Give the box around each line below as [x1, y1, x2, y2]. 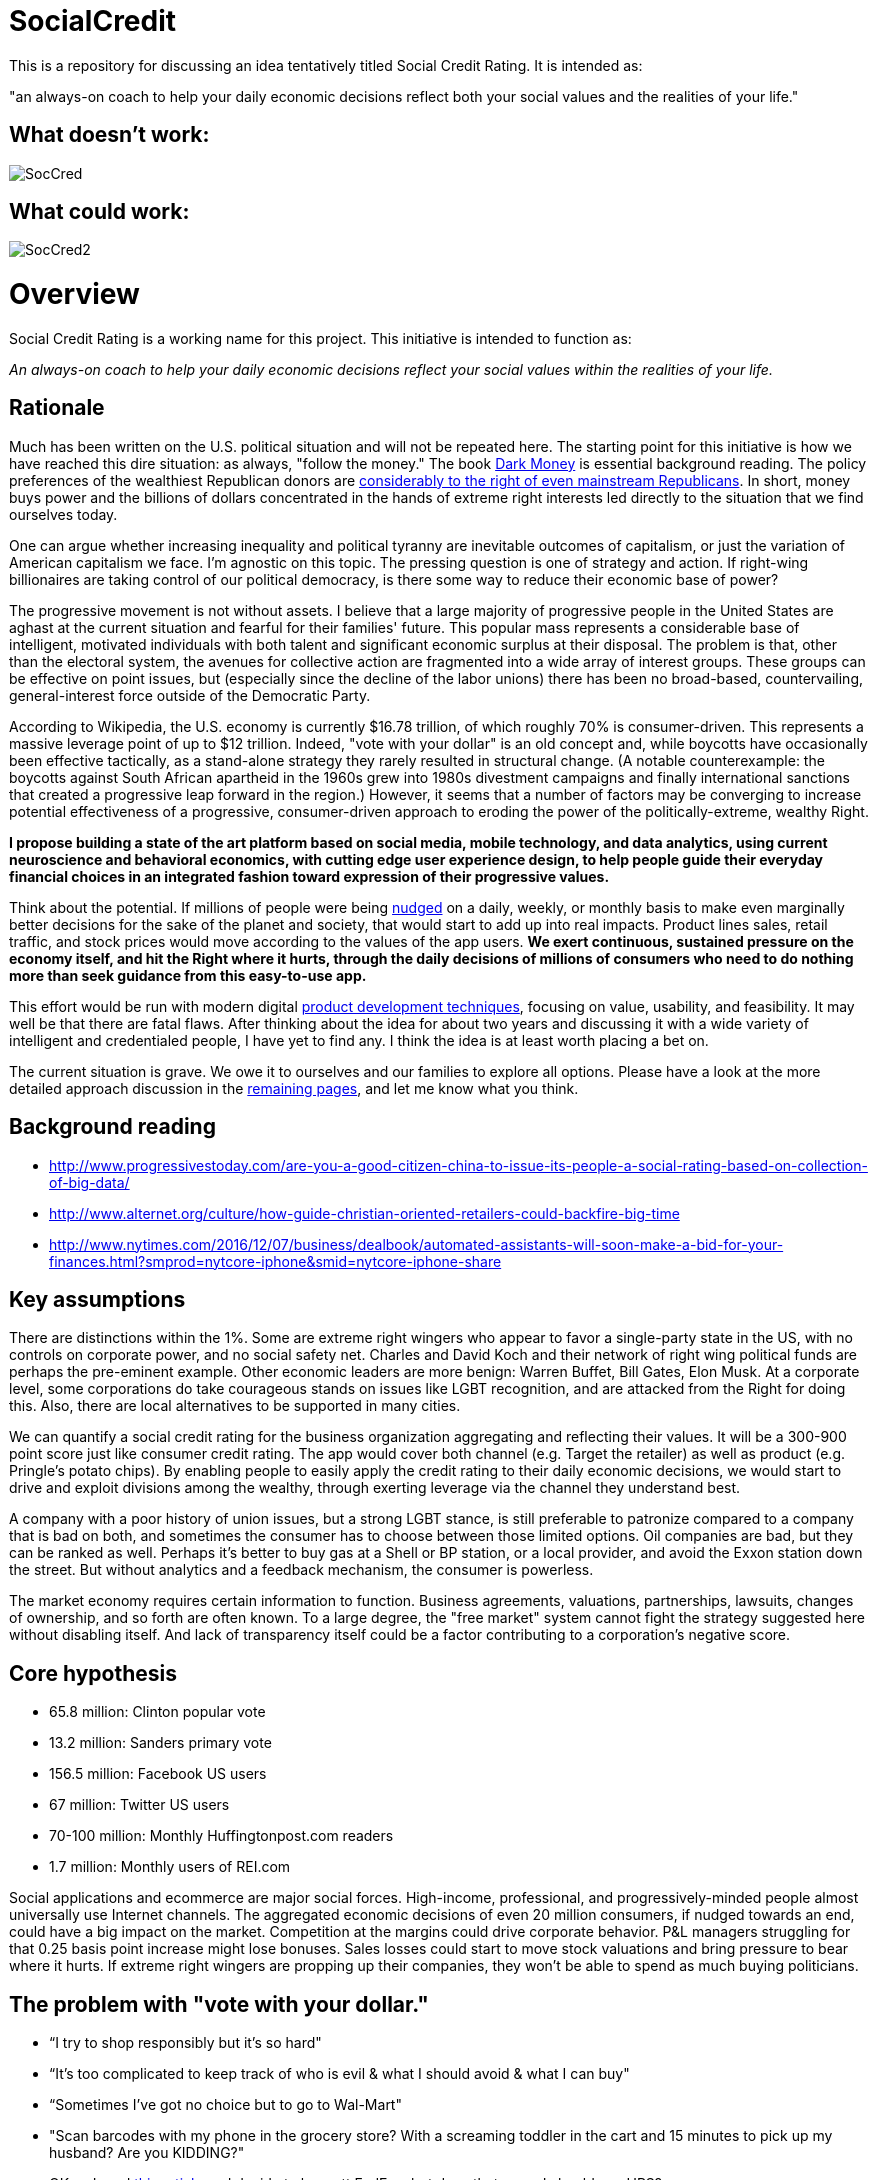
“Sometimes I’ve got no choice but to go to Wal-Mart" [49, 2096, 402, 2114]
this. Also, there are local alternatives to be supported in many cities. [9, 1397, 461, 1415]
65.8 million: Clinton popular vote [49, 1703, 266, 1721]
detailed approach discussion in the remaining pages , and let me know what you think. [9, 1079, 579, 1097]
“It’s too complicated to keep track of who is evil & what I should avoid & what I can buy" [49, 2065, 630, 2083]
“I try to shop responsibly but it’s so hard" [49, 2034, 322, 2052]
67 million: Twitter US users [49, 1796, 230, 1814]
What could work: [9, 199, 190, 225]
